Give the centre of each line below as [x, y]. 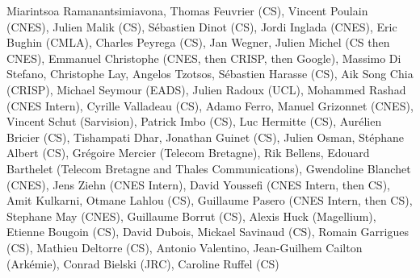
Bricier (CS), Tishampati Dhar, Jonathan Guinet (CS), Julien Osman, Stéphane [205, 137]
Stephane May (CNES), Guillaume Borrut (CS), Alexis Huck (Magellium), [191, 216]
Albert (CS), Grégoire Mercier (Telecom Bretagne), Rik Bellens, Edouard [188, 153]
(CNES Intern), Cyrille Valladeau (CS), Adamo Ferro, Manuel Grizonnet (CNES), [210, 105]
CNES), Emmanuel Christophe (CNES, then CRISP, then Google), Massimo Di [204, 58]
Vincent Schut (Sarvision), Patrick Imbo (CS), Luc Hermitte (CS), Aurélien [194, 121]
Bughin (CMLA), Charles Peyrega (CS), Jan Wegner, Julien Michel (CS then [198, 42]
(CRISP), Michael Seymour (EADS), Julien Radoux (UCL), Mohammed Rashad [206, 89]
